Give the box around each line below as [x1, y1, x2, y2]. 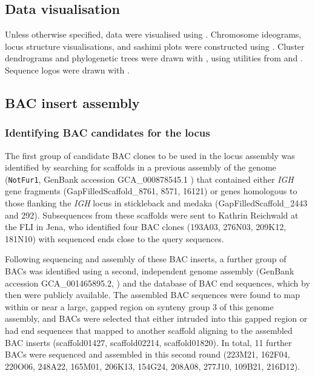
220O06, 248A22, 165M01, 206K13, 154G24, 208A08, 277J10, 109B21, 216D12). [5, 359, 300, 372]
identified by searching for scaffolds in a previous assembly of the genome [5, 161, 276, 174]
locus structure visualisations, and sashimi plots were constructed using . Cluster [5, 39, 305, 52]
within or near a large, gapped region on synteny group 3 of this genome [5, 300, 274, 313]
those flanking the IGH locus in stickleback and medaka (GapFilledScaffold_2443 [5, 197, 308, 209]
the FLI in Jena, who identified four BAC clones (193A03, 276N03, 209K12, [5, 220, 287, 233]
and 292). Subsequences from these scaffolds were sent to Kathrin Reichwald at [5, 208, 299, 221]
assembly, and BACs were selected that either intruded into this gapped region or [5, 312, 308, 325]
